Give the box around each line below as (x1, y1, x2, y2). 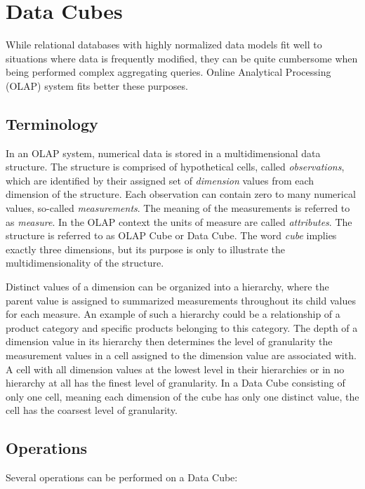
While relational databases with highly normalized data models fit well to (6, 37, 322, 52)
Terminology (6, 112, 98, 134)
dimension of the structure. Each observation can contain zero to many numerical (6, 187, 356, 201)
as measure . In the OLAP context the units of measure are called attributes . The (6, 214, 352, 229)
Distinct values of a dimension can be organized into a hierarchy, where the (6, 279, 329, 294)
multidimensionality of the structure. (6, 255, 164, 270)
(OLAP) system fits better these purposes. (6, 78, 188, 93)
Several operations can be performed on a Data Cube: (6, 470, 238, 485)
